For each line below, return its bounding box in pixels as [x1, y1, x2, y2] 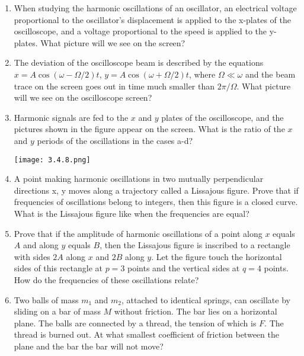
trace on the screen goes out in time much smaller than [14, 79, 215, 92]
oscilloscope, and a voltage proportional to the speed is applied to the [14, 25, 267, 37]
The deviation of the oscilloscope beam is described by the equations [14, 56, 264, 69]
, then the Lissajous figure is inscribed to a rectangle [100, 239, 290, 251]
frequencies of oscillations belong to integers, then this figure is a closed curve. [14, 195, 298, 208]
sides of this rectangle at [14, 262, 103, 274]
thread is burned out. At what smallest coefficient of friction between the [14, 328, 279, 341]
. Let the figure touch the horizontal [151, 250, 282, 262]
